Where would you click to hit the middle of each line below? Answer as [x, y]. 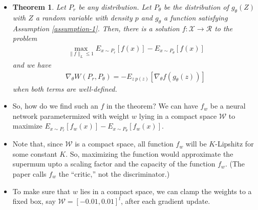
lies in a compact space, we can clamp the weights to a [166, 191]
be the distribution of [196, 7]
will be [196, 144]
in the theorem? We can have [152, 106]
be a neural [228, 106]
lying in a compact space [178, 115]
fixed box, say [34, 201]
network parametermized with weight [71, 115]
